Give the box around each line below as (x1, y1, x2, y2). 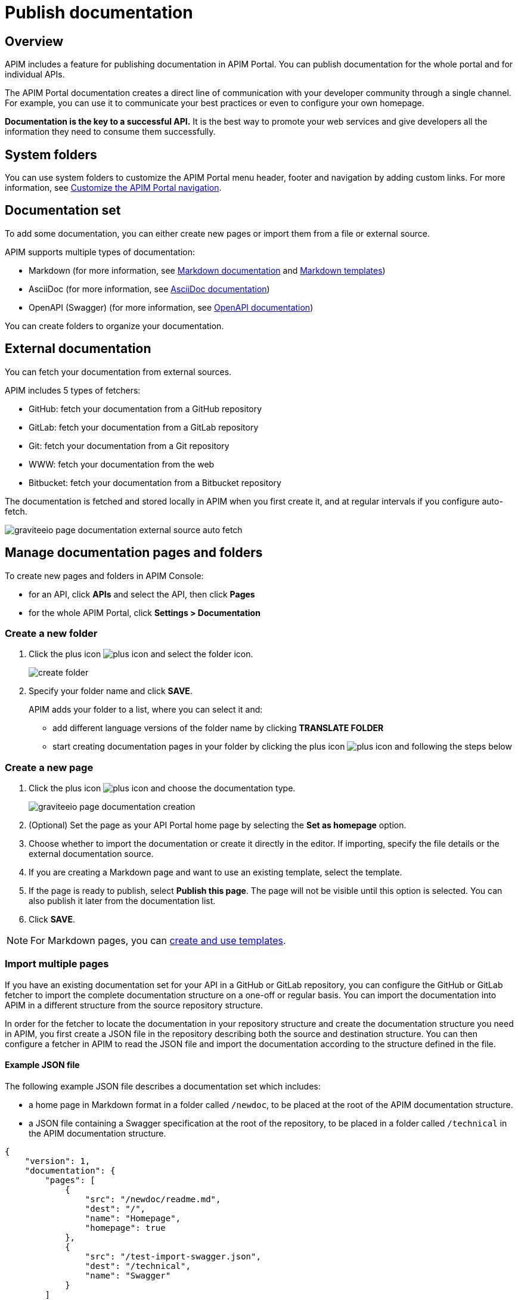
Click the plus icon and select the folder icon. (29, 649, 253, 660)
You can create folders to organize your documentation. (5, 320, 224, 331)
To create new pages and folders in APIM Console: (5, 570, 204, 581)
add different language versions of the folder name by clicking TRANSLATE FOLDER (52, 723, 384, 733)
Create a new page (5, 761, 94, 773)
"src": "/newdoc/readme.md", (85, 1194, 221, 1205)
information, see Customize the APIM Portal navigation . (5, 182, 222, 193)
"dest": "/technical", (85, 1261, 191, 1271)
